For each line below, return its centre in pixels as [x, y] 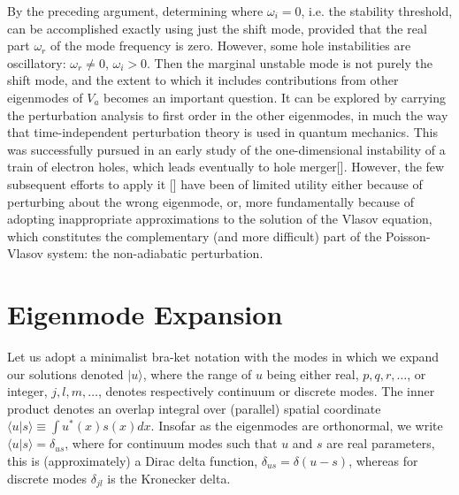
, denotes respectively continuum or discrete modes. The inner [266, 391]
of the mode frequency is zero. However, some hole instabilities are [230, 46]
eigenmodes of [45, 97]
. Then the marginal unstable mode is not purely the [290, 62]
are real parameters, [381, 443]
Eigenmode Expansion [145, 314]
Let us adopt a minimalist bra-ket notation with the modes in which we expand [223, 357]
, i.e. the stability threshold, [377, 11]
